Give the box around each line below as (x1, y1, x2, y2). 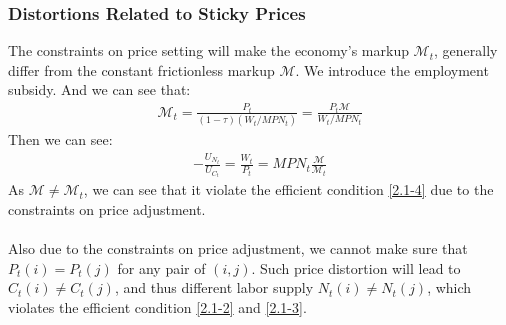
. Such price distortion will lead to (251, 257, 461, 278)
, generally (434, 40, 498, 61)
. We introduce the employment (295, 59, 489, 80)
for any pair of (117, 257, 206, 278)
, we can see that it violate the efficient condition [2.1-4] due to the (83, 179, 494, 200)
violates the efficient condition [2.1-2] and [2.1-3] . (8, 296, 307, 317)
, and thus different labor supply (114, 277, 314, 298)
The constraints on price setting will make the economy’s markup (8, 40, 409, 61)
